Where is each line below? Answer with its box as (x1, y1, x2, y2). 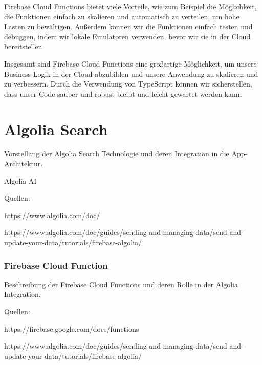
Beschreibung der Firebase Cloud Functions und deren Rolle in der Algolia (4, 278, 238, 289)
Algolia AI (4, 175, 37, 186)
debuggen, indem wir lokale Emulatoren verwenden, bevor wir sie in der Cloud (4, 31, 251, 41)
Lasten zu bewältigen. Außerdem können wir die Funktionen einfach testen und (4, 21, 253, 32)
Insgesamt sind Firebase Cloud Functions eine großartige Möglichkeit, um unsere (4, 58, 257, 69)
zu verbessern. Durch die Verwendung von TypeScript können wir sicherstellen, (4, 78, 252, 89)
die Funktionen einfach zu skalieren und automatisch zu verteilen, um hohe (4, 11, 239, 22)
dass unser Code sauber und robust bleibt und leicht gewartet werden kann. (4, 88, 242, 99)
